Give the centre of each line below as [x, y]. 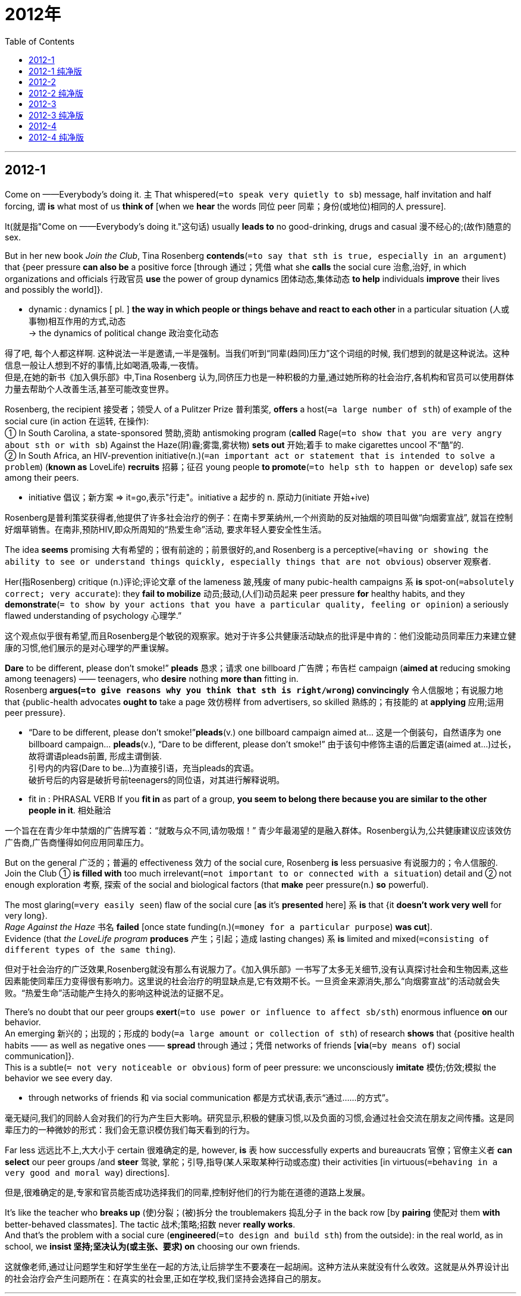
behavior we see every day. [59, 1078]
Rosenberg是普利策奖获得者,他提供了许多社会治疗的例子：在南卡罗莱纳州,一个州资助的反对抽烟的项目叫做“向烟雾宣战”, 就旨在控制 [259, 517]
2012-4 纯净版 [57, 137]
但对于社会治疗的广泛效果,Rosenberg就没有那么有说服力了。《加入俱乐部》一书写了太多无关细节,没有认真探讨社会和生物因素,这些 [257, 969]
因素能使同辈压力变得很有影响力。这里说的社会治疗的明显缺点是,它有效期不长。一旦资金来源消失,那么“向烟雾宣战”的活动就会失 [252, 981]
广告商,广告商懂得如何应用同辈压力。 [77, 842]
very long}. [26, 915]
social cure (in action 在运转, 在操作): [77, 421]
